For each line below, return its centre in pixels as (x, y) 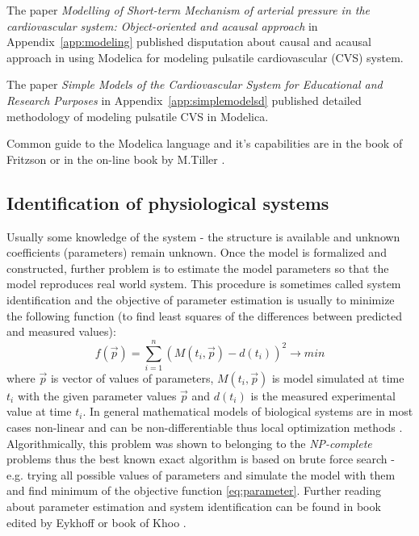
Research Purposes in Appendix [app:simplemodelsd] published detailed (184, 100)
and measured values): (61, 331)
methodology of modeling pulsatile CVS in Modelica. (138, 116)
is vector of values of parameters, (132, 377)
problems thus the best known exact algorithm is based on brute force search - (201, 459)
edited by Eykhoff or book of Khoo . (96, 522)
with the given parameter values (97, 395)
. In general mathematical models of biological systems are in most (248, 411)
